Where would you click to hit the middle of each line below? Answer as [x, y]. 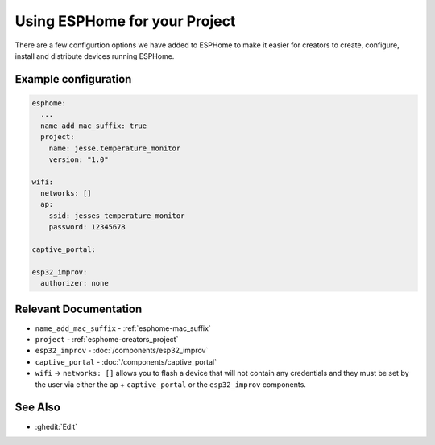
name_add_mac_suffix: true [94, 126]
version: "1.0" [79, 159]
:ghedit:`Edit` [56, 426]
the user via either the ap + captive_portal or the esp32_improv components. [170, 384]
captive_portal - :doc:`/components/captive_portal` [126, 361]
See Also [37, 408]
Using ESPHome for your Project [125, 21]
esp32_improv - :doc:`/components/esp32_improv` [122, 351]
